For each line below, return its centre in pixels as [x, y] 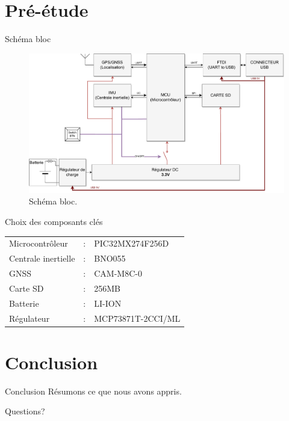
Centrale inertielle [42, 258]
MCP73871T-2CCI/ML [137, 318]
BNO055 [110, 258]
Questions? [25, 411]
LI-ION [108, 303]
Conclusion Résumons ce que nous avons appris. [93, 391]
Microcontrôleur [39, 243]
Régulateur [30, 318]
